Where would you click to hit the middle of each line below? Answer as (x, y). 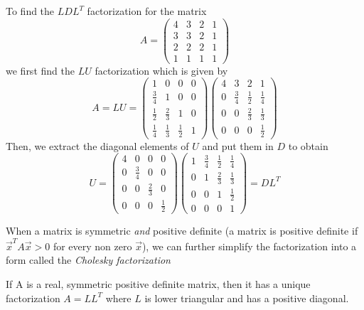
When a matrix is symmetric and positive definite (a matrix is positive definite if (182, 231)
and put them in (238, 145)
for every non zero (92, 246)
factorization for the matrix (147, 11)
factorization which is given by (161, 70)
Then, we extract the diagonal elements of (97, 145)
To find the (30, 11)
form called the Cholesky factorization (88, 260)
